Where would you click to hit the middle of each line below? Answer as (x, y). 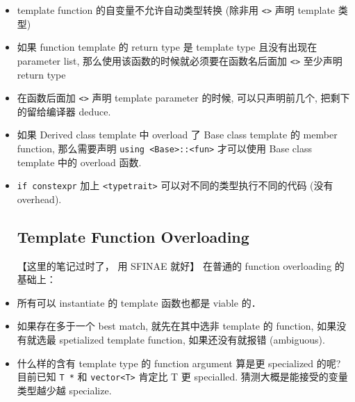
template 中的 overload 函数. (79, 162)
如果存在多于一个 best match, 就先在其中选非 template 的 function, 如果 (177, 326)
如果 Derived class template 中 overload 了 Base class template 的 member (177, 135)
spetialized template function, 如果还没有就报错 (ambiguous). (192, 340)
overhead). (39, 199)
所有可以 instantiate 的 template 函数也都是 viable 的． (139, 302)
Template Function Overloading (133, 236)
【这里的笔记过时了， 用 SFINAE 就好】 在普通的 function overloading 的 (181, 265)
